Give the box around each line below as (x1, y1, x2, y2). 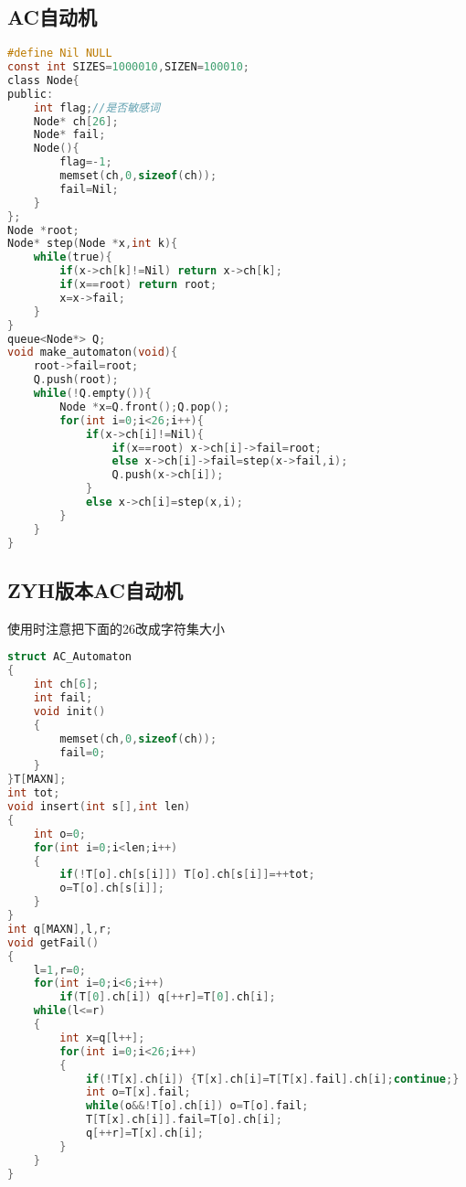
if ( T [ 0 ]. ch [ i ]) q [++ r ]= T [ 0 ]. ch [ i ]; (59, 990, 276, 1004)
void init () (33, 704, 106, 718)
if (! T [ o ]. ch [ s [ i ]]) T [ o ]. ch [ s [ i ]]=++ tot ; (59, 868, 315, 882)
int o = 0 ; (33, 827, 86, 840)
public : (7, 87, 54, 101)
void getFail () (7, 936, 100, 949)
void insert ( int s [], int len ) (7, 800, 191, 813)
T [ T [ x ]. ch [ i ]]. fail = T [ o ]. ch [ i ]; (85, 1113, 282, 1127)
